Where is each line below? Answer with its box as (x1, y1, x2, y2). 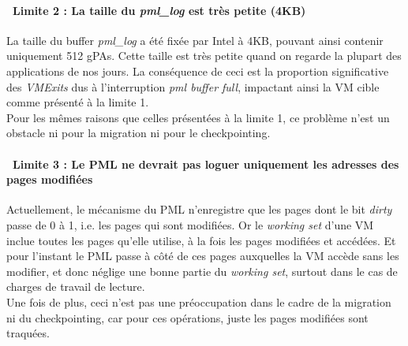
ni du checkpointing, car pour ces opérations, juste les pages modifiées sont (6, 309, 369, 326)
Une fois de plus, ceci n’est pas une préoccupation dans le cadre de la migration (6, 293, 391, 310)
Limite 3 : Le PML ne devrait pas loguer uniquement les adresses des (13, 155, 399, 172)
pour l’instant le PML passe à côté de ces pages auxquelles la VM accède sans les (6, 247, 399, 264)
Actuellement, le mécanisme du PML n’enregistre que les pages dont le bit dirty (6, 201, 392, 218)
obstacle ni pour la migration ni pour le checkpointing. (6, 125, 271, 141)
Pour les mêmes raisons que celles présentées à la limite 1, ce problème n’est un (6, 109, 390, 125)
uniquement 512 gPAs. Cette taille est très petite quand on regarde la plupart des (6, 47, 402, 64)
